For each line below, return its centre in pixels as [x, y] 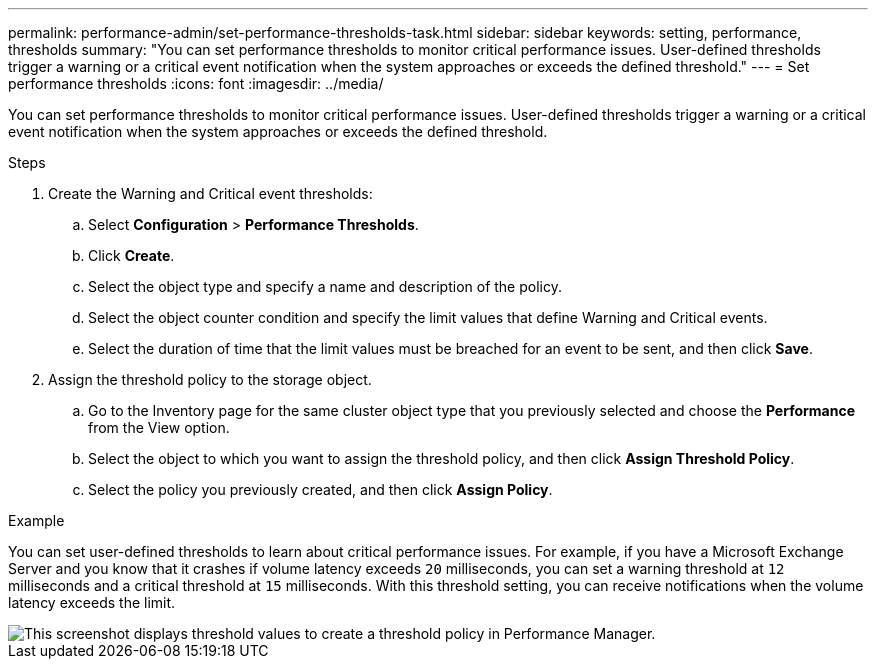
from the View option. [159, 427]
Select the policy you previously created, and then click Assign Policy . [320, 489]
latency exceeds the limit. [92, 602]
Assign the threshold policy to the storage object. [210, 379]
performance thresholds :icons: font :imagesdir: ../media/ [196, 83]
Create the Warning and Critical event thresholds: [210, 193]
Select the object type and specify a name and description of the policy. [325, 286]
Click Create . [131, 255]
